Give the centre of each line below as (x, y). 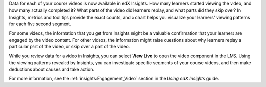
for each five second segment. (40, 24)
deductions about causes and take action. (52, 69)
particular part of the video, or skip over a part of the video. (69, 47)
